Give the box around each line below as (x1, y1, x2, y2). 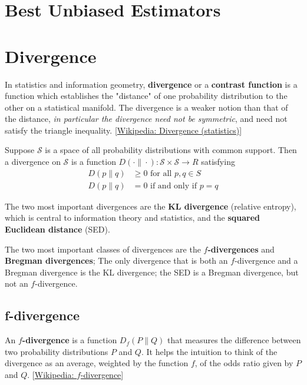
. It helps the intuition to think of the (141, 345, 278, 357)
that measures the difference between (167, 334, 301, 346)
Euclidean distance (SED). (5, 223, 110, 235)
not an (5, 277, 28, 290)
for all (150, 169, 172, 178)
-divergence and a (235, 254, 298, 267)
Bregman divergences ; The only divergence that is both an (5, 254, 228, 267)
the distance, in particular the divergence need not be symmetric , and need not (5, 112, 288, 125)
